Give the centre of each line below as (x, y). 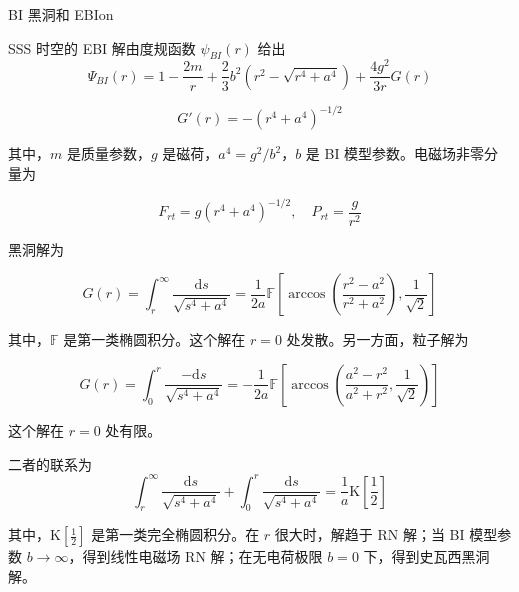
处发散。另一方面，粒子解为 (377, 339)
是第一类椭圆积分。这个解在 (154, 339)
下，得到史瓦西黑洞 (426, 556)
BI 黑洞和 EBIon (61, 14)
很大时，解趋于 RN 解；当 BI (369, 534)
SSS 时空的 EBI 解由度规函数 (102, 47)
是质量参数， (108, 153)
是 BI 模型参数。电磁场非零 (395, 153)
